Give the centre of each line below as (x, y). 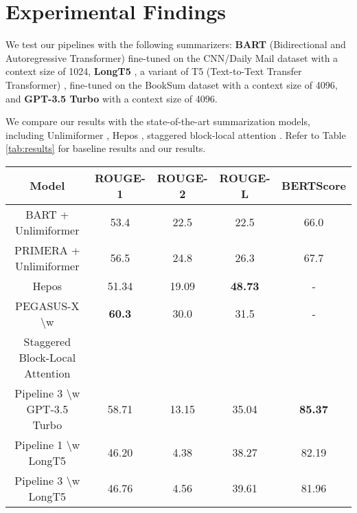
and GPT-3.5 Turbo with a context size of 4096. (112, 98)
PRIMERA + (47, 250)
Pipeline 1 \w (47, 444)
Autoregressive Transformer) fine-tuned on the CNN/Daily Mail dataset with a (172, 57)
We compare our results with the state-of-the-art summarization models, (158, 121)
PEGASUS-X (47, 305)
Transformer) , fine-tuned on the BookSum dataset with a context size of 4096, (172, 84)
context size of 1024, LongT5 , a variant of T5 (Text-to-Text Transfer (154, 71)
